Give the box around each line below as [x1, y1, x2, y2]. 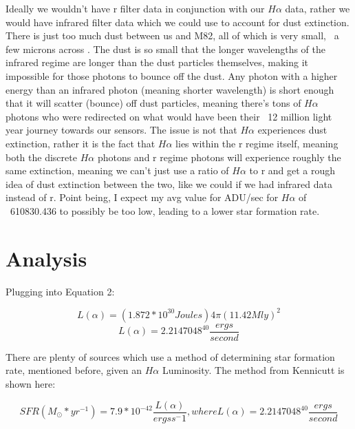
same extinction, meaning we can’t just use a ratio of [6, 163, 229, 178]
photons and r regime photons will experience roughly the [97, 149, 341, 164]
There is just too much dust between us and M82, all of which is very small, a [6, 28, 339, 43]
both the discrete [6, 149, 77, 164]
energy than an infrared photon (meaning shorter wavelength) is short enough [6, 82, 334, 96]
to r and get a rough [249, 163, 336, 178]
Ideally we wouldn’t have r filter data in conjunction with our [6, 1, 265, 15]
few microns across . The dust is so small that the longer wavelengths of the [6, 41, 325, 56]
